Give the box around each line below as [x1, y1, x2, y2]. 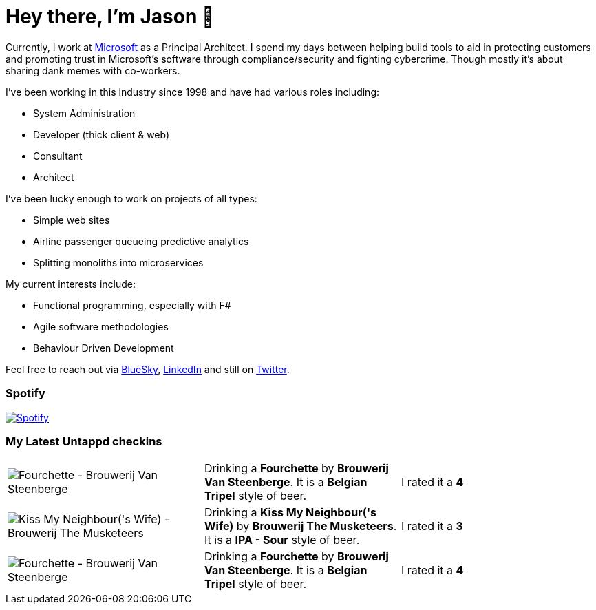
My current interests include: [6, 277, 136, 290]
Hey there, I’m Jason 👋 [6, 5, 215, 28]
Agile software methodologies [33, 320, 169, 333]
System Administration [33, 107, 136, 119]
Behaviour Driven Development [33, 341, 174, 354]
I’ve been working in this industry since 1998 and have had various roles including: [6, 85, 379, 98]
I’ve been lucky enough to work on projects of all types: [6, 192, 257, 204]
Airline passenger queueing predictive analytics [33, 235, 249, 247]
